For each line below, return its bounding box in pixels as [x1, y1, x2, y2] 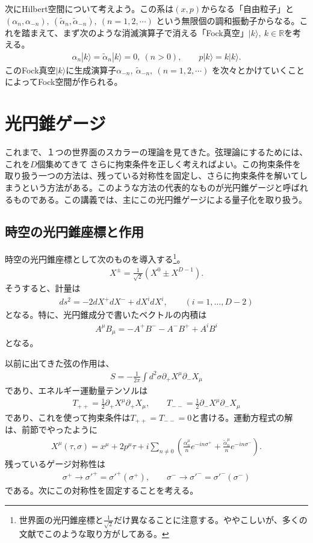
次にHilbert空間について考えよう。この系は [5, 2, 174, 14]
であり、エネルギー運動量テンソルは [5, 384, 148, 397]
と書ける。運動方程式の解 [191, 411, 293, 423]
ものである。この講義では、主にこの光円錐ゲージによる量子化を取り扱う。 [13, 193, 308, 205]
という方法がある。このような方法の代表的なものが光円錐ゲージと [21, 181, 283, 193]
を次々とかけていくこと [211, 63, 305, 76]
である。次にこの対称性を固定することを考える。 [5, 483, 199, 496]
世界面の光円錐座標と [19, 513, 104, 526]
